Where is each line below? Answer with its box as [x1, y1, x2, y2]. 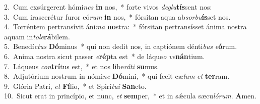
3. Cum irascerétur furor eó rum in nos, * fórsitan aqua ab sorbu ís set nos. [4, 11, 231, 22]
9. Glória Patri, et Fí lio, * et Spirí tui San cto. [4, 80, 147, 91]
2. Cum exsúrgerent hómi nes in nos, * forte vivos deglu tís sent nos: [4, 2, 212, 12]
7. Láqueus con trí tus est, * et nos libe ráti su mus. [4, 61, 159, 71]
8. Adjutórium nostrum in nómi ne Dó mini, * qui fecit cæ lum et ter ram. [4, 71, 230, 81]
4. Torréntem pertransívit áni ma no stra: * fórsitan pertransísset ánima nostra [4, 21, 247, 32]
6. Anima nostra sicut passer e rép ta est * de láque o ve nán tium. [4, 50, 205, 61]
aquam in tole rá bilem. [4, 31, 70, 41]
